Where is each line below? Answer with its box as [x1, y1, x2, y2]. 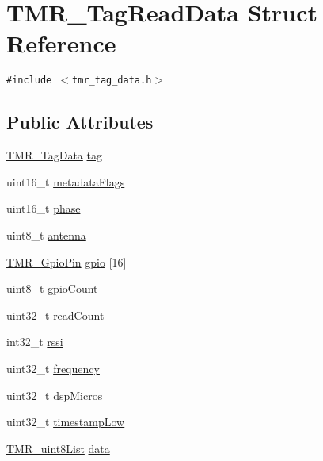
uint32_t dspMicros [6, 386, 103, 403]
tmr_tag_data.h [72, 75, 152, 86]
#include [6, 75, 52, 86]
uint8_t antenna [6, 226, 86, 243]
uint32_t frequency [6, 359, 100, 376]
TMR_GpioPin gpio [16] [6, 253, 127, 270]
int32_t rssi [6, 333, 63, 350]
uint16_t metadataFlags [6, 173, 125, 190]
